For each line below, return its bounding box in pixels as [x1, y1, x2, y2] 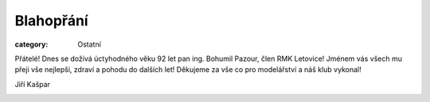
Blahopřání [14, 12, 88, 29]
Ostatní [77, 40, 101, 49]
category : [14, 40, 49, 49]
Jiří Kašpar [14, 79, 51, 89]
